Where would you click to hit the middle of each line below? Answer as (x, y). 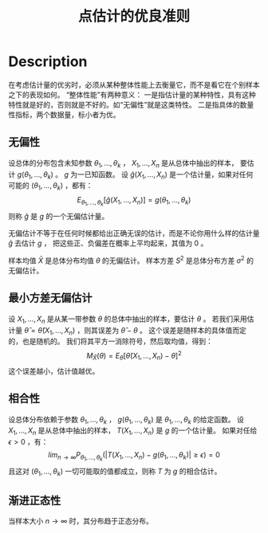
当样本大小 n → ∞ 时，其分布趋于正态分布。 (81, 521)
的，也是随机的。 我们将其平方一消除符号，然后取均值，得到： (110, 341)
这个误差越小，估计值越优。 (54, 370)
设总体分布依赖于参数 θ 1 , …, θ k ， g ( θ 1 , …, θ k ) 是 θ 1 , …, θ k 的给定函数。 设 (126, 420)
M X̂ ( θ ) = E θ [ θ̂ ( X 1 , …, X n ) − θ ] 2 (134, 356)
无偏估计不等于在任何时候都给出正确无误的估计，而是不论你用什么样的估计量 (134, 233)
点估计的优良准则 (134, 16)
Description (48, 62)
